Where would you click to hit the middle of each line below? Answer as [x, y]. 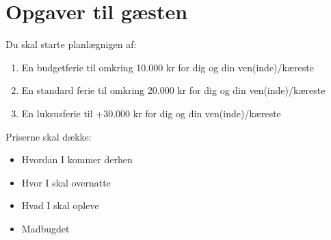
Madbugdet [45, 228]
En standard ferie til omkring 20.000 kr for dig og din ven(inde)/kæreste [173, 90]
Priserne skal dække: [49, 136]
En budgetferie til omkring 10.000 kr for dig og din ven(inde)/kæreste [168, 67]
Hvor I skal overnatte [66, 182]
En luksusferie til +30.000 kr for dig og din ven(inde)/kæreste [151, 113]
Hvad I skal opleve [60, 205]
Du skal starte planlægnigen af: [71, 44]
